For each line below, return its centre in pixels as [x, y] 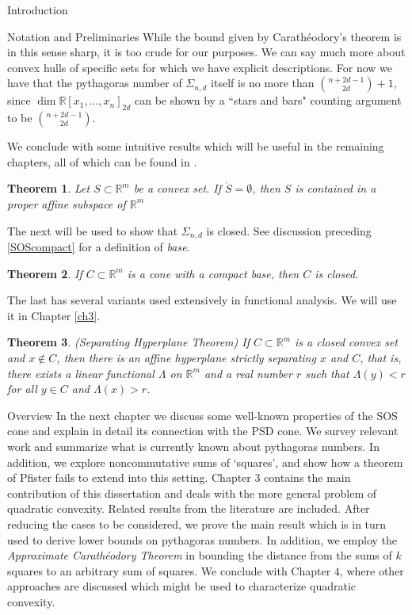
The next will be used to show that [93, 230]
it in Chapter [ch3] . [54, 315]
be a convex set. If [177, 188]
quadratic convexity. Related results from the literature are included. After [189, 508]
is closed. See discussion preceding [289, 230]
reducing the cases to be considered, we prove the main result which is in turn [197, 523]
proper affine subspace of [67, 203]
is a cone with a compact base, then [213, 273]
